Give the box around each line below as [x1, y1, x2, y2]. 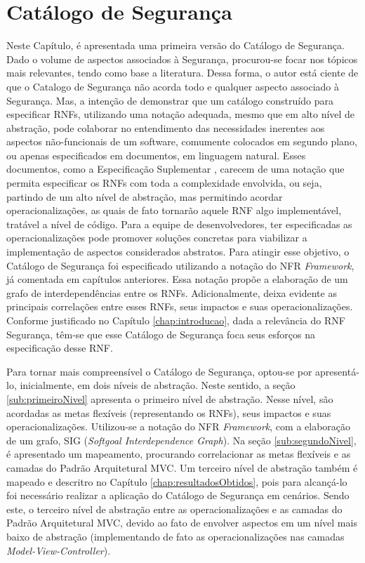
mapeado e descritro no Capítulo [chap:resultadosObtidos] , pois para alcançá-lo [6, 474, 347, 489]
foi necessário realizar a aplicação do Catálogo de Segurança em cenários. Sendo [6, 488, 350, 503]
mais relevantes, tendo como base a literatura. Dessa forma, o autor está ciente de [6, 65, 359, 80]
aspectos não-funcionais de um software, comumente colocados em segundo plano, [6, 134, 357, 149]
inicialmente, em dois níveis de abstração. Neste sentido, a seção [20, 378, 296, 392]
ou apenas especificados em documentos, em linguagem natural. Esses [6, 147, 306, 162]
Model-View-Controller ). [6, 543, 111, 557]
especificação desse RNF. [6, 340, 113, 355]
